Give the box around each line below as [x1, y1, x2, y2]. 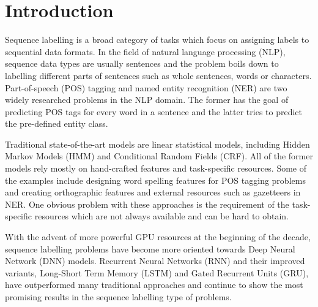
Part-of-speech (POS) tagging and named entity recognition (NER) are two [5, 81, 287, 94]
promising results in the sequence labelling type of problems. [5, 290, 232, 303]
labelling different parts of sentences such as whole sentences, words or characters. [5, 69, 312, 81]
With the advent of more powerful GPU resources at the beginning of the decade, [5, 230, 311, 243]
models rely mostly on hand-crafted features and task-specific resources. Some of [5, 162, 307, 175]
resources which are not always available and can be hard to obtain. [34, 210, 289, 222]
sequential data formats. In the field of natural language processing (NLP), [5, 45, 286, 58]
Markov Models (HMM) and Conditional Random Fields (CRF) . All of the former [5, 150, 313, 162]
